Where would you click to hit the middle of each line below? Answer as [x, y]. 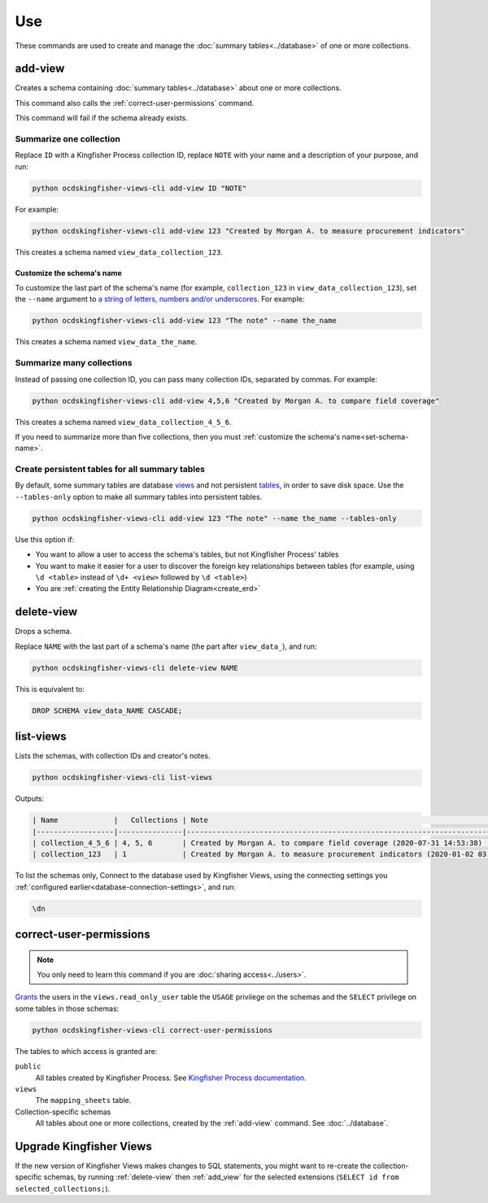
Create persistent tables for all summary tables [110, 470]
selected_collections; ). [63, 1188]
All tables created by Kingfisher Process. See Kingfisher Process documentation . [171, 1078]
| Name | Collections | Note [120, 820]
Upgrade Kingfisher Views [83, 1146]
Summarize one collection [68, 139]
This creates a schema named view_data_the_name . [106, 342]
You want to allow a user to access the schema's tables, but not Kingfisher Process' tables [187, 554]
